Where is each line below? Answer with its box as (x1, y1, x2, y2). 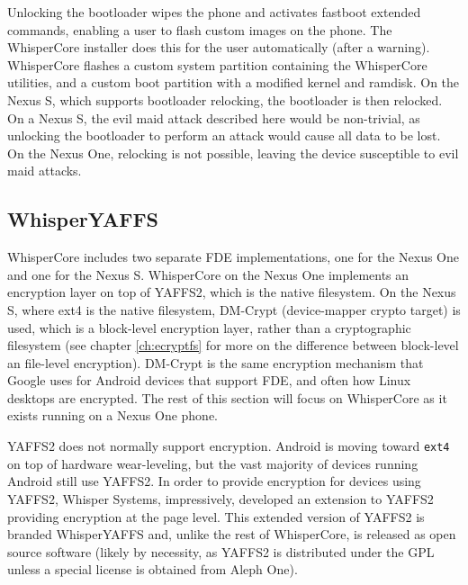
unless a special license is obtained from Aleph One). (7, 560, 298, 579)
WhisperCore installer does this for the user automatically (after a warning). (7, 38, 430, 57)
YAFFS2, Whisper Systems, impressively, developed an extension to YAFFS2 (7, 489, 434, 508)
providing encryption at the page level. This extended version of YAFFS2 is (7, 507, 425, 526)
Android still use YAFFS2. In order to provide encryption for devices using (7, 472, 421, 490)
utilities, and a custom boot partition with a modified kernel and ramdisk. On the (7, 73, 460, 92)
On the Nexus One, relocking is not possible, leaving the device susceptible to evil (7, 143, 459, 162)
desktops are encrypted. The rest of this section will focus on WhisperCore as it (7, 388, 447, 407)
